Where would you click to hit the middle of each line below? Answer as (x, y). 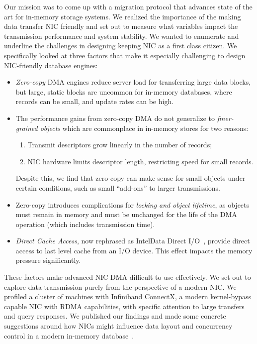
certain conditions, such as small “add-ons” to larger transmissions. (118, 187)
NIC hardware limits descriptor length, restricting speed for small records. (140, 161)
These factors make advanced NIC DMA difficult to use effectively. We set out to (128, 277)
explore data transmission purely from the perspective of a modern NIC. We (120, 287)
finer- (225, 118)
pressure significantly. (48, 260)
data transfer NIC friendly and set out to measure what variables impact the (121, 26)
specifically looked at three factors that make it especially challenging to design (125, 55)
